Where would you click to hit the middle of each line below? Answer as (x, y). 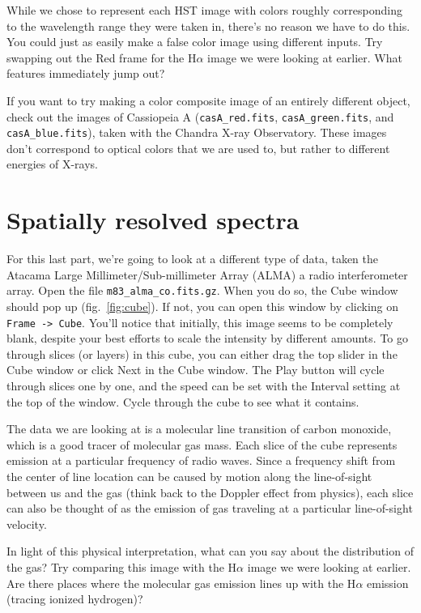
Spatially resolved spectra (153, 220)
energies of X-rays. (52, 164)
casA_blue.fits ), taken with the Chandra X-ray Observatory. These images (197, 132)
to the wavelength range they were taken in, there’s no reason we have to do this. (208, 26)
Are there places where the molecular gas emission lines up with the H (181, 583)
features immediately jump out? (86, 73)
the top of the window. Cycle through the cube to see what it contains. (183, 401)
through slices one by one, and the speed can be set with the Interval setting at (204, 386)
